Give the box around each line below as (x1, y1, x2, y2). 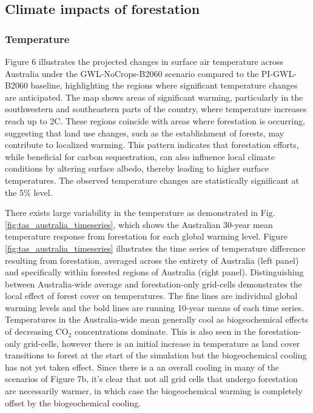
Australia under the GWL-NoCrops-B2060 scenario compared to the (5, 67, 259, 79)
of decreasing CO (5, 325, 69, 338)
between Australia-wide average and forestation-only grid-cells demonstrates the (5, 277, 302, 290)
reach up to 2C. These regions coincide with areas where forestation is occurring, (5, 114, 305, 127)
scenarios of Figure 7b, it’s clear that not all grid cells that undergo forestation (5, 372, 298, 385)
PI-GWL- (261, 67, 297, 79)
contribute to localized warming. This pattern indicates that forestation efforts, (5, 138, 299, 151)
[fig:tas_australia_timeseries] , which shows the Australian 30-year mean (5, 218, 273, 230)
